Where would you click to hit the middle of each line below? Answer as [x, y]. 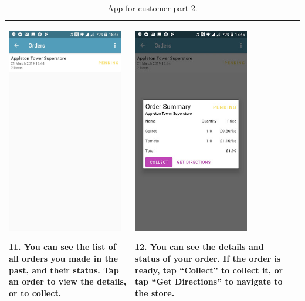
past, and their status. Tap [64, 270]
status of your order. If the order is [208, 258]
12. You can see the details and [199, 247]
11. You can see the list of [62, 247]
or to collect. [35, 292]
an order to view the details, [68, 281]
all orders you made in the [64, 258]
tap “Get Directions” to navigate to [209, 281]
